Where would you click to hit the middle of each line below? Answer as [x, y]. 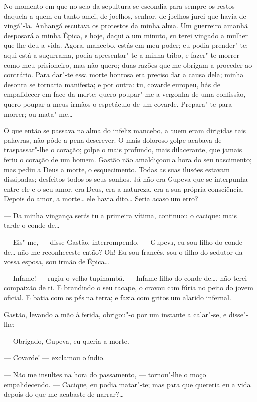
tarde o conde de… [32, 225]
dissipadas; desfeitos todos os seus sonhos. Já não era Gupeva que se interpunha [126, 179]
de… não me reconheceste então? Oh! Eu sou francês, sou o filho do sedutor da [123, 251]
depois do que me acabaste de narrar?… [64, 394]
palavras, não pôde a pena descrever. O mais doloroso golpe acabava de [113, 140]
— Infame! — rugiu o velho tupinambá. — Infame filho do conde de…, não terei [126, 278]
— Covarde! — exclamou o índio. [55, 357]
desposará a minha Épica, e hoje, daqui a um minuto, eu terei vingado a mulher [126, 35]
